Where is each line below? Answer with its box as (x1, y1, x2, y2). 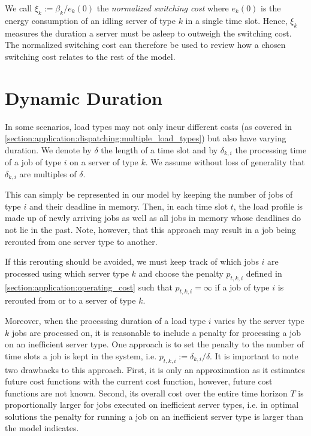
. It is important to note (210, 349, 298, 362)
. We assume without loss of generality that (145, 156, 305, 168)
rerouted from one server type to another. (5, 235, 158, 247)
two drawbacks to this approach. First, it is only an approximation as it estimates (5, 363, 305, 376)
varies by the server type (214, 314, 304, 326)
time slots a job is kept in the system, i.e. (5, 349, 157, 362)
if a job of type (215, 280, 270, 293)
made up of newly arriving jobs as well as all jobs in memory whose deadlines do (5, 211, 301, 224)
